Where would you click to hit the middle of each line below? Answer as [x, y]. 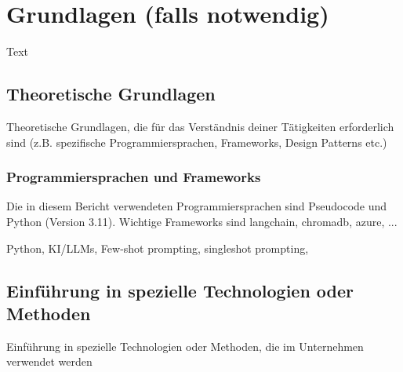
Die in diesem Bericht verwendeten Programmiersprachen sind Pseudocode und [197, 206]
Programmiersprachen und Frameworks [134, 177]
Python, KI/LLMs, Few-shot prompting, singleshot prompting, [158, 248]
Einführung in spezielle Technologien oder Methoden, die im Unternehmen [185, 346]
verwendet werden [49, 361]
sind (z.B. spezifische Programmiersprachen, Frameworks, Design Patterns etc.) [197, 142]
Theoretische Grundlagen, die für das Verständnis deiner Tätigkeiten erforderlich [200, 126]
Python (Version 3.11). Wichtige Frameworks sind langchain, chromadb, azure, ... [202, 221]
